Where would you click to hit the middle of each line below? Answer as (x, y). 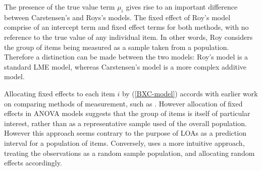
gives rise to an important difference (182, 7)
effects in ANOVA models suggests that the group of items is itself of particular (127, 113)
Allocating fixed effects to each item (60, 93)
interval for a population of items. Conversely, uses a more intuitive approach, (124, 142)
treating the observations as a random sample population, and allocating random (129, 153)
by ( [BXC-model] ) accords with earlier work (190, 93)
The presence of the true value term (60, 7)
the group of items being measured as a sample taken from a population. (117, 47)
